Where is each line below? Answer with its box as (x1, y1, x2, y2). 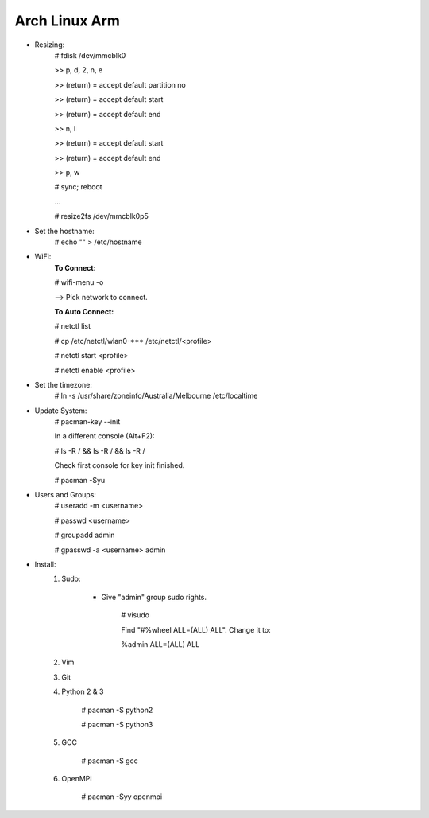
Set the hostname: (34, 226, 95, 236)
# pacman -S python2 (81, 705, 153, 715)
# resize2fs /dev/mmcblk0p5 (54, 212, 149, 221)
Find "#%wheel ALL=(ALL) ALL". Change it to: (121, 625, 272, 634)
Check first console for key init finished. (54, 461, 185, 470)
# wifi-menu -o (54, 278, 104, 287)
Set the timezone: (34, 380, 93, 389)
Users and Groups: (34, 490, 97, 500)
